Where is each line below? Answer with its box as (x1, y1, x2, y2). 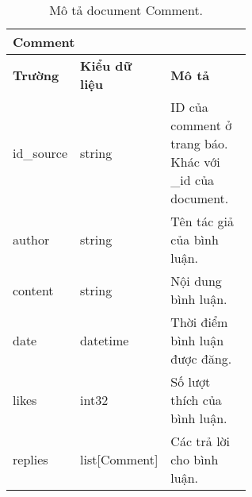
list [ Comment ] (80, 450, 158, 468)
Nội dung (170, 272, 222, 290)
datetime (80, 331, 129, 349)
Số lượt (170, 372, 211, 391)
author (13, 230, 50, 248)
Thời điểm (170, 313, 228, 331)
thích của (170, 391, 222, 409)
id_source (13, 143, 68, 162)
